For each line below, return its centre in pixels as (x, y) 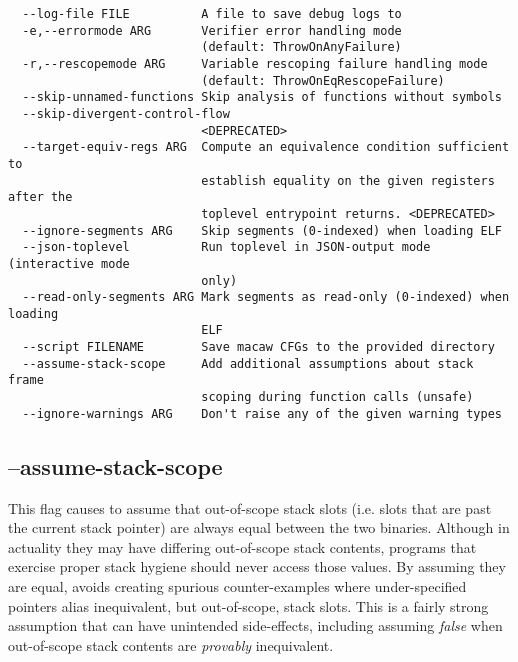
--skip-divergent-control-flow (126, 113)
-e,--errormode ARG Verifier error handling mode (212, 30)
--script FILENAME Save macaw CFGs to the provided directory (258, 347)
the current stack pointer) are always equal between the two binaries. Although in (259, 527)
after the (40, 197)
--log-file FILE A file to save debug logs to (212, 14)
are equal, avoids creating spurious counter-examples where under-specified (237, 585)
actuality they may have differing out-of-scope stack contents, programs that (242, 546)
